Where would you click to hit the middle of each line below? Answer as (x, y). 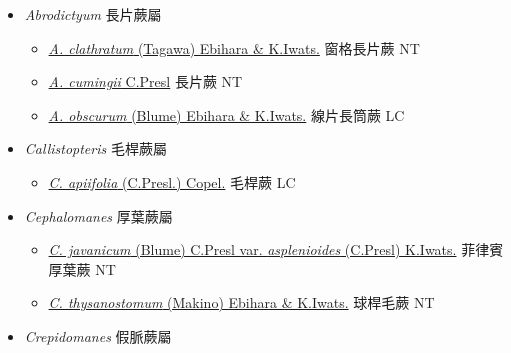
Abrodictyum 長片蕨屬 (93, 14)
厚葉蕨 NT (82, 268)
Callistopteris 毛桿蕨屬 (95, 148)
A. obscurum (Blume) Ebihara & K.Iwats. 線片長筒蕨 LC (226, 114)
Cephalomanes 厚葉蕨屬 (98, 215)
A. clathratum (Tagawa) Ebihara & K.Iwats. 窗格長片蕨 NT (234, 47)
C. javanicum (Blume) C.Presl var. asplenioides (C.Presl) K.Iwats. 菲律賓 (276, 249)
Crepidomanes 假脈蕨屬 (98, 335)
